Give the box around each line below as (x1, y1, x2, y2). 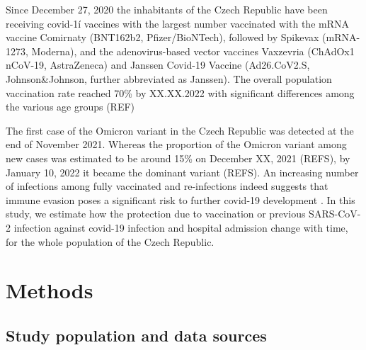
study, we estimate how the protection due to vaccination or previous (6, 206, 306, 221)
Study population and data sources (6, 324, 267, 346)
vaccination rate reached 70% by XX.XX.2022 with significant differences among (6, 85, 355, 100)
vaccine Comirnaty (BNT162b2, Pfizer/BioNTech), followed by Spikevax (6, 30, 319, 45)
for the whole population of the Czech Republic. (6, 234, 215, 249)
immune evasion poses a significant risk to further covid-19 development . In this (6, 192, 355, 207)
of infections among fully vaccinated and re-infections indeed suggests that (6, 179, 328, 193)
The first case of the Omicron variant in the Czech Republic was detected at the (6, 123, 354, 137)
